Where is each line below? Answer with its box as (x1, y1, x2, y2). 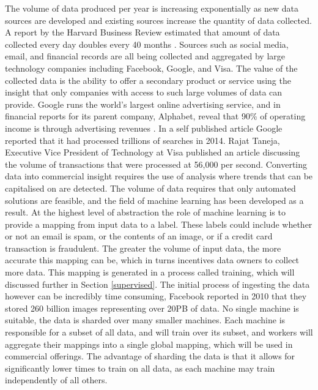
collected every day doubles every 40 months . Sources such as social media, (5, 37, 289, 50)
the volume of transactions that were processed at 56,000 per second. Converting (5, 157, 308, 170)
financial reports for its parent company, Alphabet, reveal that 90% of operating (5, 110, 306, 122)
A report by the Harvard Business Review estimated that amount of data (5, 26, 280, 39)
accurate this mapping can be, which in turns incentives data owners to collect (5, 253, 300, 266)
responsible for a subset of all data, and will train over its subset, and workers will (5, 326, 313, 339)
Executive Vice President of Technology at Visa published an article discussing (5, 146, 300, 159)
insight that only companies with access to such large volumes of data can (5, 86, 283, 99)
